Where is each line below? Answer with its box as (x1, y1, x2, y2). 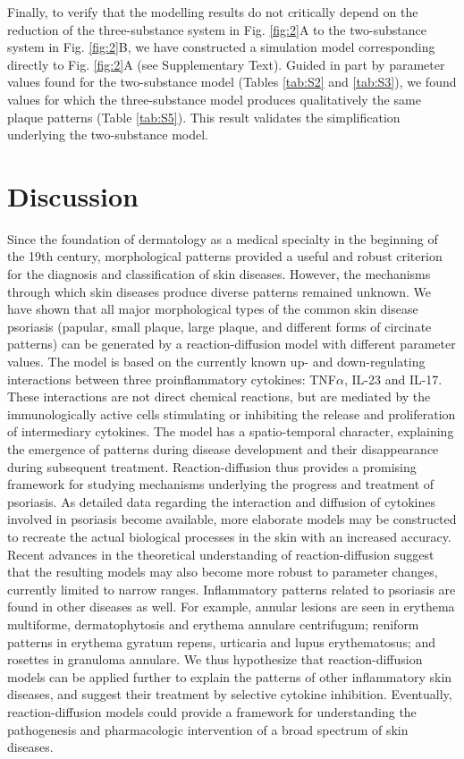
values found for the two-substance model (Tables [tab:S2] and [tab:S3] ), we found (7, 72, 457, 91)
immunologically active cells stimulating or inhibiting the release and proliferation (7, 404, 456, 423)
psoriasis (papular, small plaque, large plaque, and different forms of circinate (7, 316, 432, 335)
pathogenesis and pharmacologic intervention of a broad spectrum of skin (7, 720, 409, 738)
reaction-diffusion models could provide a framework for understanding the (7, 702, 417, 721)
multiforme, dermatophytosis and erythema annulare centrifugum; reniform (7, 614, 419, 633)
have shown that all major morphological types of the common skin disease (7, 299, 418, 318)
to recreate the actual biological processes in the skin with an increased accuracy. (7, 527, 451, 545)
